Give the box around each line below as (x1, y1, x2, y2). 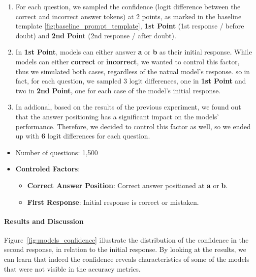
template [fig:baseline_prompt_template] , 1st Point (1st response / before (15, 21, 244, 31)
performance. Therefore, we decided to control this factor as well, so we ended (15, 121, 251, 131)
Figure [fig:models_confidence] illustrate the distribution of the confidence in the (4, 234, 249, 245)
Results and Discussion (4, 216, 84, 226)
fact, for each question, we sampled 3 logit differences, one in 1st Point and (15, 76, 246, 86)
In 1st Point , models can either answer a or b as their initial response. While (15, 47, 252, 57)
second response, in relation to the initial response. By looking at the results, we (4, 244, 247, 254)
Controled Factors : (15, 164, 80, 174)
